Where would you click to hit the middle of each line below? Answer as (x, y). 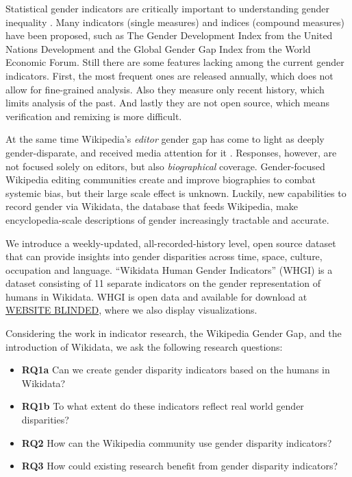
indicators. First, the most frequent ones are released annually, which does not (169, 75)
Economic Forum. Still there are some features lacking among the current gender (175, 62)
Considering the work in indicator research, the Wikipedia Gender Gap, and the (174, 333)
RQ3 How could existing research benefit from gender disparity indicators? (180, 466)
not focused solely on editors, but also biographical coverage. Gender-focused (165, 166)
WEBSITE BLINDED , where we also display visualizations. (131, 310)
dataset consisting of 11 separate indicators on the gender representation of (163, 283)
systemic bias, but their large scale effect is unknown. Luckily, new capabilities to (176, 193)
